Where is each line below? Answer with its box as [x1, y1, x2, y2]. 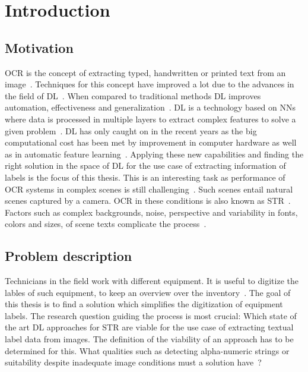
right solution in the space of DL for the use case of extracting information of [5, 159, 286, 172]
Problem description [5, 247, 132, 265]
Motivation [5, 38, 74, 56]
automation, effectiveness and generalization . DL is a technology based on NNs [5, 101, 296, 114]
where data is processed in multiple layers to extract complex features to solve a [5, 112, 296, 125]
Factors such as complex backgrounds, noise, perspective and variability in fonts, [5, 206, 298, 218]
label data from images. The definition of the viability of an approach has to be [5, 333, 294, 345]
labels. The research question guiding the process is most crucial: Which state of [5, 309, 297, 321]
